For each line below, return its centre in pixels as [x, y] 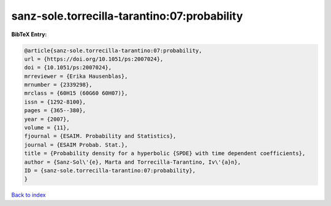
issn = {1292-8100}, [55, 102]
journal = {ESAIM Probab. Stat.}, [76, 145]
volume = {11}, [47, 128]
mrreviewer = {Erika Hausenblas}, [76, 76]
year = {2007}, [47, 119]
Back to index [29, 195]
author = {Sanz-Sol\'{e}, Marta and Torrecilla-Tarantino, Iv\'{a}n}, [133, 162]
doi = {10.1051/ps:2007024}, [68, 68]
